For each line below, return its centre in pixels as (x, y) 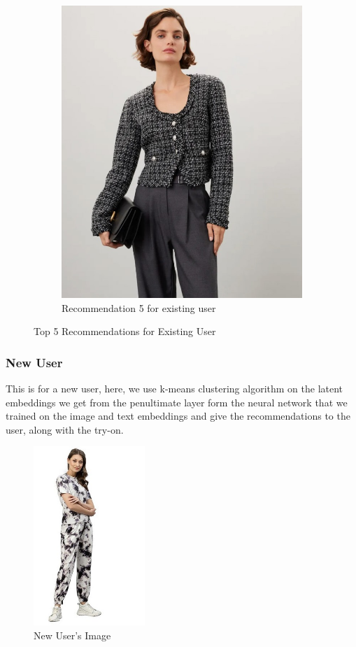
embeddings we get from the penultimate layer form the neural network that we (177, 402)
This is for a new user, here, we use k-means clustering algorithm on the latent (175, 388)
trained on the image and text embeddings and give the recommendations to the (178, 416)
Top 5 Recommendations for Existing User (125, 331)
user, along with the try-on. (65, 429)
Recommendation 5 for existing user (139, 307)
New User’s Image (72, 635)
